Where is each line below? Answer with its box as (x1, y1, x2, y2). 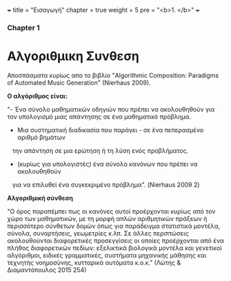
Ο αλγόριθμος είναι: (7, 92, 68, 100)
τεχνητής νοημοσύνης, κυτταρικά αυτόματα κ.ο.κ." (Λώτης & (7, 258, 181, 267)
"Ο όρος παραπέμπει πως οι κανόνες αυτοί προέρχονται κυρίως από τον (7, 207, 216, 216)
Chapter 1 (7, 23, 40, 32)
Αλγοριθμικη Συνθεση (7, 48, 140, 64)
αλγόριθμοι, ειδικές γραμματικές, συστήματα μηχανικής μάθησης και (7, 251, 207, 259)
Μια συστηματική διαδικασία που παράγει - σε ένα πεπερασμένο (17, 125, 204, 134)
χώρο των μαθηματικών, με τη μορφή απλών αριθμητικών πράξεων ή (7, 214, 208, 222)
